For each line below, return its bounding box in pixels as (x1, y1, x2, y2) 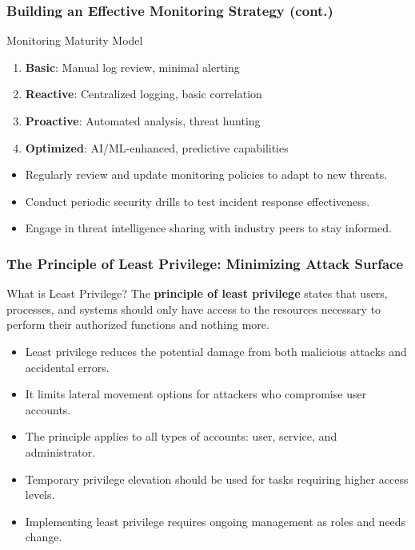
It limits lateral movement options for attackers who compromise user (25, 386, 367, 402)
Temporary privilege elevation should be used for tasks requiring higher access (25, 470, 409, 487)
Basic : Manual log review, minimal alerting (25, 58, 240, 75)
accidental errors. (25, 358, 110, 375)
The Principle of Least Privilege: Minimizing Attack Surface (6, 253, 404, 273)
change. (25, 528, 62, 545)
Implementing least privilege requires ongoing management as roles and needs (25, 512, 406, 529)
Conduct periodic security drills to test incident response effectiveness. (25, 192, 370, 209)
